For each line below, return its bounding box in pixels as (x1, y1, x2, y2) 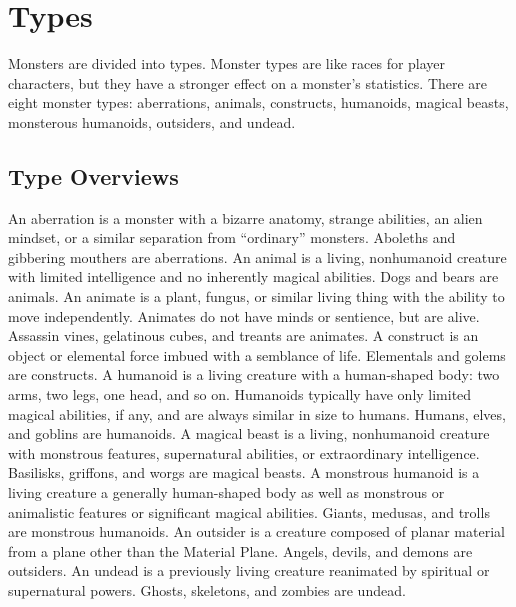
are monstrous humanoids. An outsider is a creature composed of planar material (8, 521, 505, 542)
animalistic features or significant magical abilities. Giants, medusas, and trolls (8, 501, 490, 522)
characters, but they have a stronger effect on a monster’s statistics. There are (8, 72, 488, 93)
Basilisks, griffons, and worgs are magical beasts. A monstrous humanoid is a (8, 462, 480, 483)
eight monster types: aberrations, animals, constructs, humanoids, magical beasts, (8, 92, 509, 113)
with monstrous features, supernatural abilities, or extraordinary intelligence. (8, 442, 480, 463)
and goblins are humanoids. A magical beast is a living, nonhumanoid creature (8, 423, 490, 444)
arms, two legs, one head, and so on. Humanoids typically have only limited (8, 384, 472, 405)
